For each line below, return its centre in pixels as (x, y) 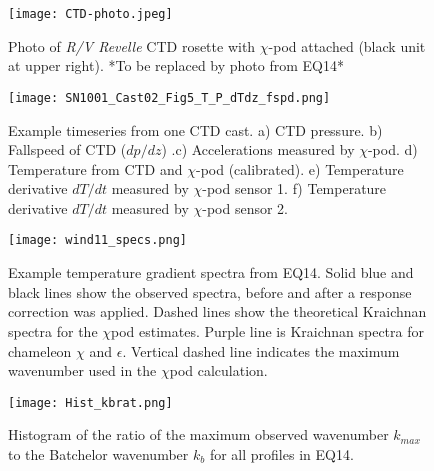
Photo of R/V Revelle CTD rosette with (132, 45)
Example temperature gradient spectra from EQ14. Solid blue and (211, 272)
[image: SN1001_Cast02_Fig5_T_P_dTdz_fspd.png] (169, 97)
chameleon (40, 350)
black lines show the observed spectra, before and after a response (210, 291)
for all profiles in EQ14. (281, 453)
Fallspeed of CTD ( (67, 149)
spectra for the (53, 330)
